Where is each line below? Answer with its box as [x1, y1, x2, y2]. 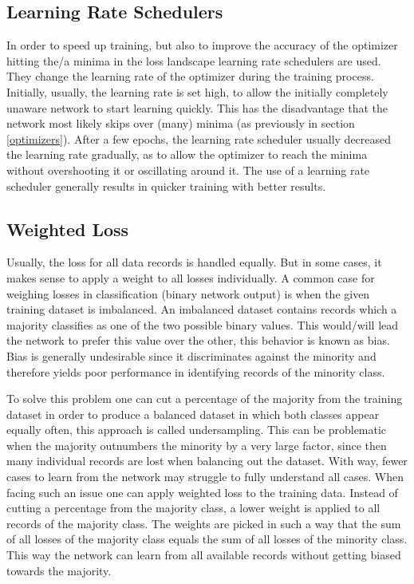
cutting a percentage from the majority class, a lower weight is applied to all [6, 499, 380, 516]
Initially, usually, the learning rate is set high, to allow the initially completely [6, 83, 388, 100]
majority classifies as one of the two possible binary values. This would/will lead [6, 316, 399, 333]
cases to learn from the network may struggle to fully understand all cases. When [6, 468, 404, 485]
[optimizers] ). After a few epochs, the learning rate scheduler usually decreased [6, 130, 392, 147]
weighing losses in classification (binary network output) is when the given [6, 285, 370, 302]
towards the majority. [6, 562, 112, 578]
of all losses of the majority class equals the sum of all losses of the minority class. [6, 531, 408, 547]
